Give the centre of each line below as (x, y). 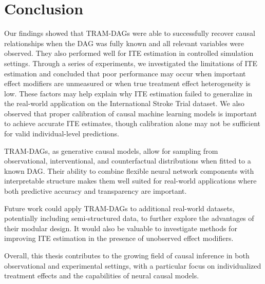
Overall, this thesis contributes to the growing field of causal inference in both (127, 255)
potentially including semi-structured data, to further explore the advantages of (129, 218)
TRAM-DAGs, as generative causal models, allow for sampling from (111, 150)
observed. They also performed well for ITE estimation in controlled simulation (129, 53)
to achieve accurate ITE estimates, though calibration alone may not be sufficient (132, 123)
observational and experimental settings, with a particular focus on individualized (133, 265)
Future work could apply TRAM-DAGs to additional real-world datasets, (119, 208)
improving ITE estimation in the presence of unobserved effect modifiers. (119, 238)
